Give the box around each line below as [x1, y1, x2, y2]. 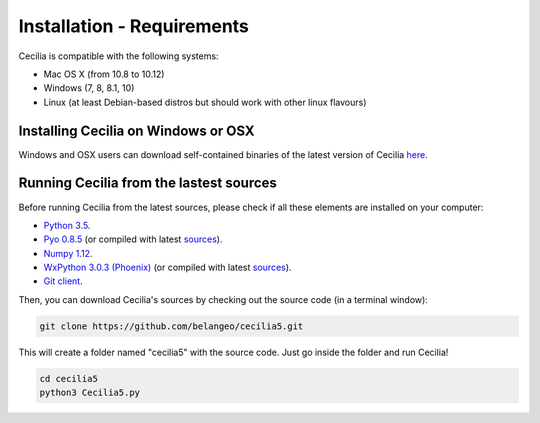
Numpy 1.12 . [43, 247, 93, 259]
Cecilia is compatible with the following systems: [18, 50, 219, 62]
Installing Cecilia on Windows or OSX [18, 122, 255, 139]
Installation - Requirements [18, 15, 250, 37]
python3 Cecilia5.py [39, 387, 140, 399]
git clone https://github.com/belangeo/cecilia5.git [39, 320, 304, 332]
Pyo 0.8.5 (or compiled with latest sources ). [43, 233, 223, 245]
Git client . [43, 275, 84, 287]
